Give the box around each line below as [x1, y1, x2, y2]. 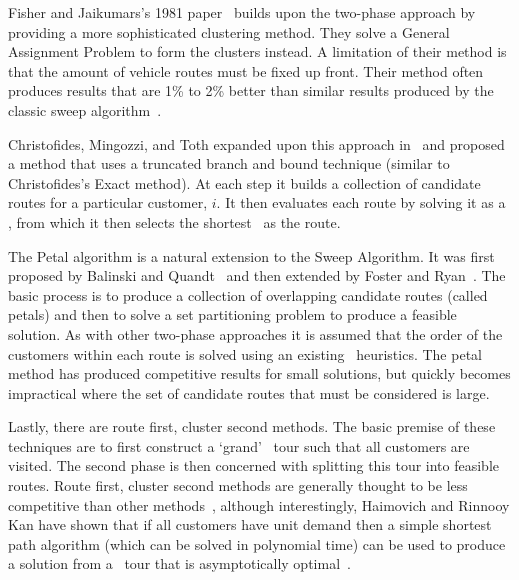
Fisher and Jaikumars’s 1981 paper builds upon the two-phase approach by [8, 2, 476, 22]
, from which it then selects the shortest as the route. [8, 211, 341, 232]
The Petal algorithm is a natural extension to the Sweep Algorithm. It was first [8, 245, 495, 266]
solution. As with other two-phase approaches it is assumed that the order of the [8, 323, 503, 344]
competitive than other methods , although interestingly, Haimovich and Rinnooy [8, 494, 510, 515]
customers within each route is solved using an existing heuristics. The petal [8, 343, 482, 364]
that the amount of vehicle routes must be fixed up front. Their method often [8, 60, 484, 81]
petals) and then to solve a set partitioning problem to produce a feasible [8, 304, 457, 325]
